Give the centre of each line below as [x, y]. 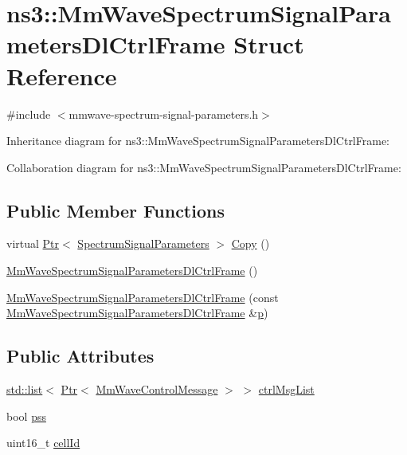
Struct [269, 44]
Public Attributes [80, 356]
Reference [62, 75]
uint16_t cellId [43, 443]
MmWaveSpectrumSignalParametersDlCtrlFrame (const [143, 297]
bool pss [26, 416]
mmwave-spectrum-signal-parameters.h [164, 114]
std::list [25, 389]
